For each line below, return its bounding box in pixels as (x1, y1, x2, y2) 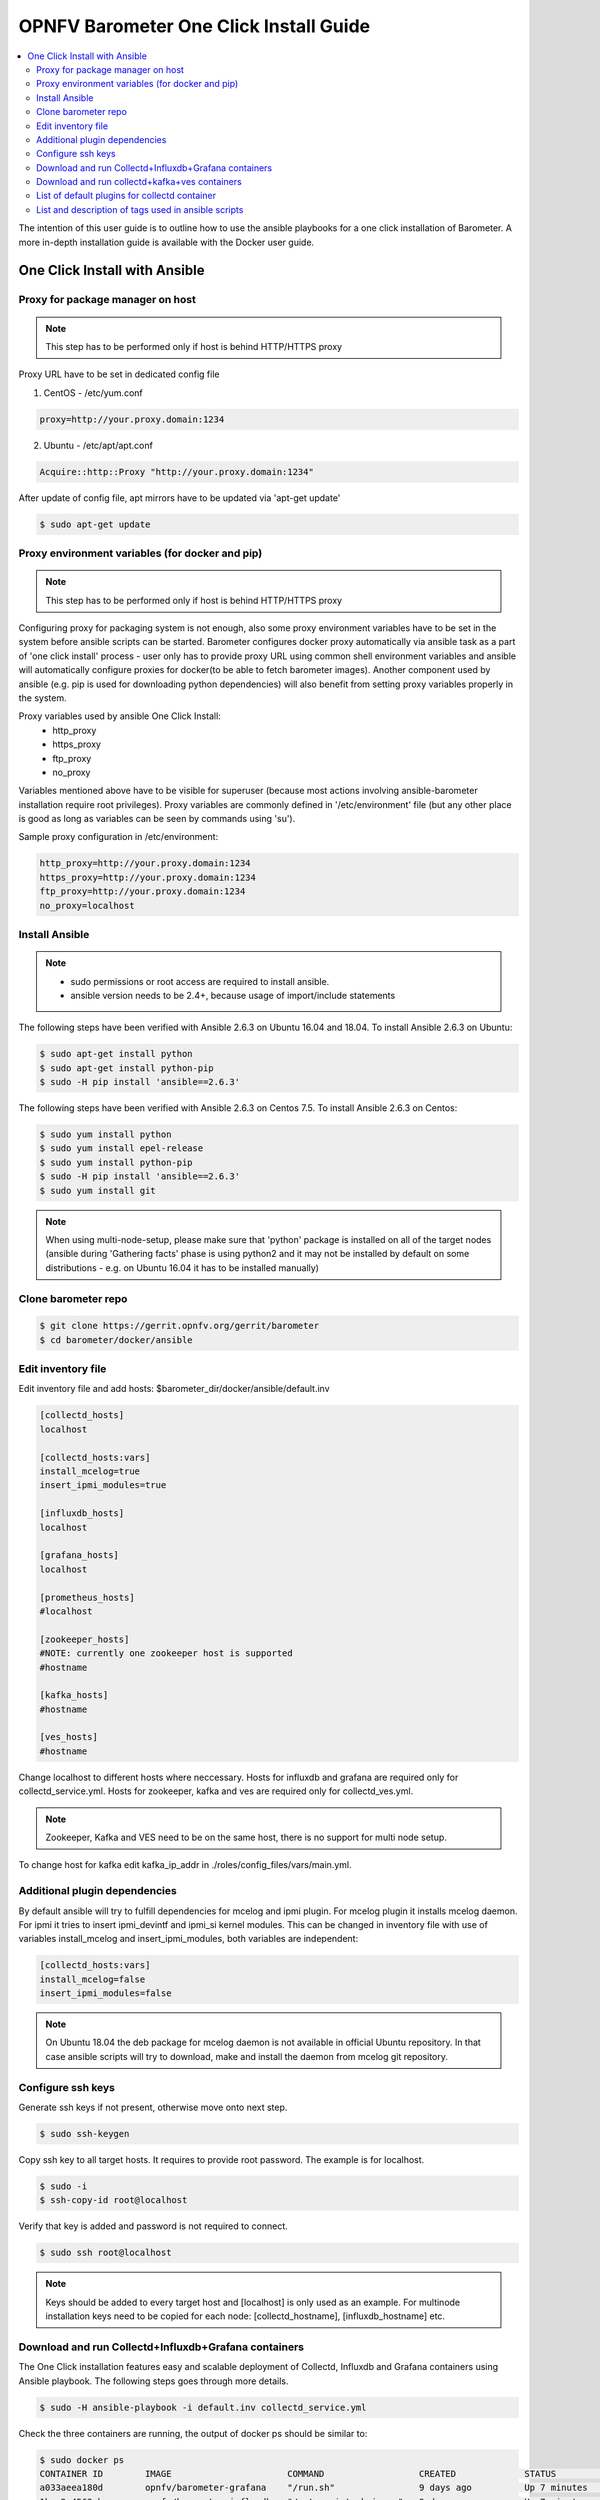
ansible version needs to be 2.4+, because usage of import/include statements (70, 989, 396, 1001)
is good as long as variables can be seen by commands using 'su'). (18, 813, 296, 825)
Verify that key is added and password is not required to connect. (18, 2220, 289, 2232)
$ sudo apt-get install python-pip (39, 1062, 214, 1074)
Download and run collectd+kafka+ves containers (36, 176, 242, 188)
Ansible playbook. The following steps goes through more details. (18, 2375, 289, 2387)
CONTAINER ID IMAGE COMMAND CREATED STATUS (39, 2468, 557, 2479)
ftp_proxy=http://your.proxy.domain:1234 (39, 886, 246, 897)
